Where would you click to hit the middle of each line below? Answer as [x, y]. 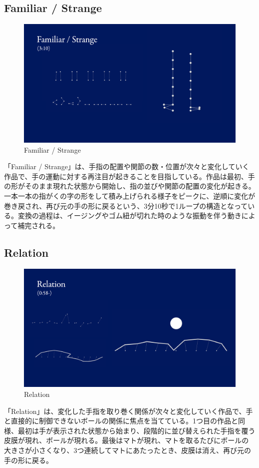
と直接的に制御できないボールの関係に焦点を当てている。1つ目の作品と [121, 421]
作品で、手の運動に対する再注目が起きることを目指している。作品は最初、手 [129, 176]
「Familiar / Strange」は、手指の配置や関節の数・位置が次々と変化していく [127, 166]
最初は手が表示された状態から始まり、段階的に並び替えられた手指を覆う [136, 430]
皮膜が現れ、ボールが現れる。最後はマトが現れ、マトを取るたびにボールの [127, 440]
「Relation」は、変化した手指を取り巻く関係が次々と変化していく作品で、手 [129, 411]
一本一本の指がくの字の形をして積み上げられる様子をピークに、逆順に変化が [130, 196]
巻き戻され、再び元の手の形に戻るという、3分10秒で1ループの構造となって [126, 205]
